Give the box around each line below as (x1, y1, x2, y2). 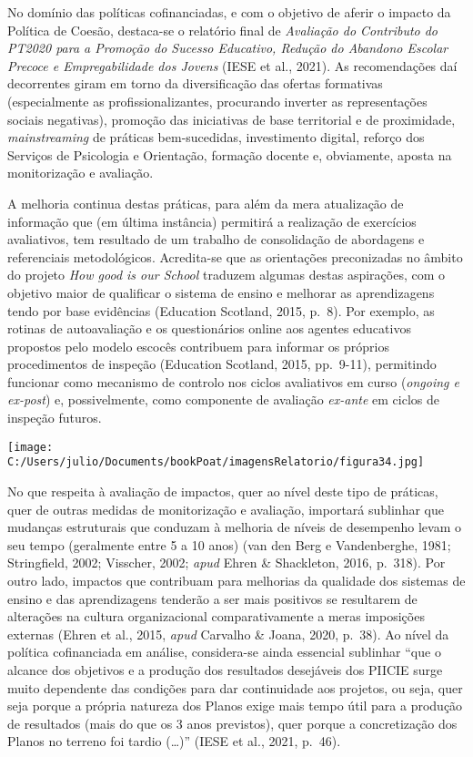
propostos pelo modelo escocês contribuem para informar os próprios (7, 336, 389, 355)
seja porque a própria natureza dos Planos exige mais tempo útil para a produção (7, 696, 463, 715)
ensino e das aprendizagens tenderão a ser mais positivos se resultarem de (7, 588, 418, 608)
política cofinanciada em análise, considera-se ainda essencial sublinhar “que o (7, 642, 441, 661)
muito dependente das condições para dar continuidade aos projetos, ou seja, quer (7, 678, 463, 697)
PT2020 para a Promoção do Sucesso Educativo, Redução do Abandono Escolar (7, 38, 448, 57)
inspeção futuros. (7, 408, 102, 427)
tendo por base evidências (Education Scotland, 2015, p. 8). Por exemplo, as (7, 301, 435, 320)
